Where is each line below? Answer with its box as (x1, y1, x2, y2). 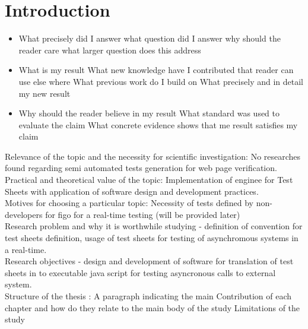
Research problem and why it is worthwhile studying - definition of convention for (5, 220, 303, 232)
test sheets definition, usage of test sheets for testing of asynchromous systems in (5, 232, 299, 244)
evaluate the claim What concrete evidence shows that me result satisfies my (18, 118, 298, 131)
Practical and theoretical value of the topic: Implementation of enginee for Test (5, 173, 293, 186)
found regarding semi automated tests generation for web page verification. (5, 162, 277, 174)
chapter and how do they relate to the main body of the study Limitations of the (5, 301, 300, 314)
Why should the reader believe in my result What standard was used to (18, 107, 280, 119)
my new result (18, 87, 71, 99)
